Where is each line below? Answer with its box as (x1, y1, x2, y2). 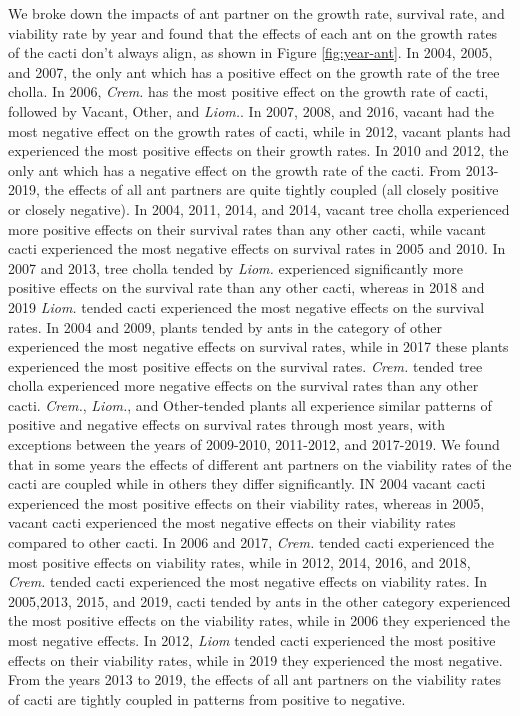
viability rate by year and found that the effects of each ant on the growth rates (8, 22, 498, 43)
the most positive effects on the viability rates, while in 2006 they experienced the (8, 610, 511, 631)
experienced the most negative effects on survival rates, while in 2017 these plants (8, 336, 509, 357)
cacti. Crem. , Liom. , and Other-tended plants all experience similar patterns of (8, 394, 492, 415)
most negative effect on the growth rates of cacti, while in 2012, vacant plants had (8, 120, 511, 141)
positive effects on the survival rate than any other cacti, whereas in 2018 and (8, 277, 485, 298)
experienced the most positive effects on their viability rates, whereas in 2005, (8, 492, 485, 513)
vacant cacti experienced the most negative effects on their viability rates (8, 512, 456, 533)
